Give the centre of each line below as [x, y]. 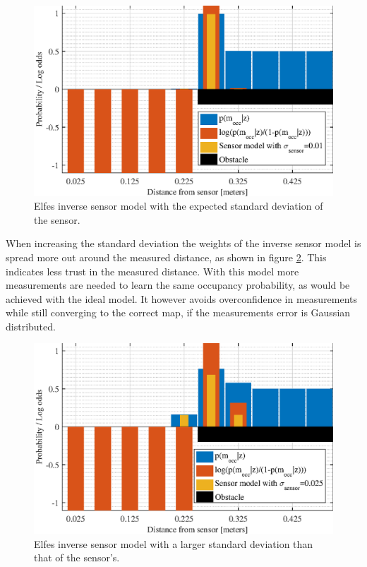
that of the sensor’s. [77, 557]
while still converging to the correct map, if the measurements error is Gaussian [178, 312]
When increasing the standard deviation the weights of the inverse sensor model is [183, 243]
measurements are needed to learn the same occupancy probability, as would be [178, 285]
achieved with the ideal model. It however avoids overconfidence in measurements [182, 298]
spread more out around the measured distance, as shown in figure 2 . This [166, 257]
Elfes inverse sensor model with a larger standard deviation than [174, 543]
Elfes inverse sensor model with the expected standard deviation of [179, 206]
